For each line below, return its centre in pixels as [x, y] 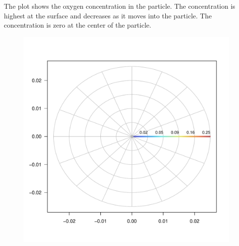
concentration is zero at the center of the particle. [78, 25]
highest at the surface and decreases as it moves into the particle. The [108, 15]
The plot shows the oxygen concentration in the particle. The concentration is [120, 6]
